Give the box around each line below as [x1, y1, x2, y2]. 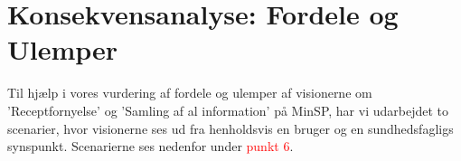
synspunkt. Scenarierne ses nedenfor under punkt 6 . [7, 137, 294, 156]
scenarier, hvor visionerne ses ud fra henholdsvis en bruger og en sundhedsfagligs [7, 118, 454, 137]
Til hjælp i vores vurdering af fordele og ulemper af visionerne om [7, 83, 372, 102]
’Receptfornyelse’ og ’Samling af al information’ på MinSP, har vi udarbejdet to [7, 100, 448, 119]
